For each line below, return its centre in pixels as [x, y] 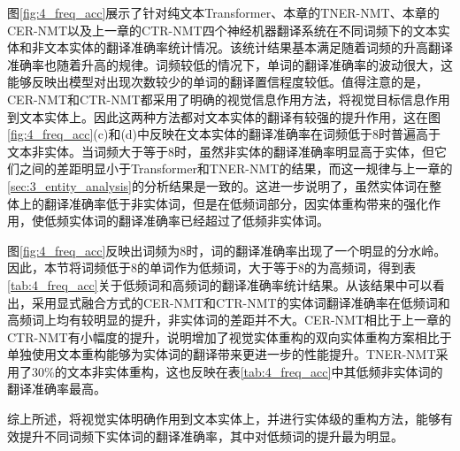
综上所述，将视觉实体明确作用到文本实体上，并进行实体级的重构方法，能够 [224, 419]
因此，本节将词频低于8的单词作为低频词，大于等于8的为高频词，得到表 [211, 268]
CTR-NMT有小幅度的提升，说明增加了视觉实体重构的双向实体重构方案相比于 [230, 336]
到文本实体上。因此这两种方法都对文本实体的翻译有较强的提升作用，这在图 [224, 116]
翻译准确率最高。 [57, 389]
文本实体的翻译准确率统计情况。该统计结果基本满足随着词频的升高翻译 [248, 47]
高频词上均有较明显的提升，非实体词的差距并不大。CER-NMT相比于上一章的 [230, 320]
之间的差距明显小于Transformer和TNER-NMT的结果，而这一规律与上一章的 [236, 168]
